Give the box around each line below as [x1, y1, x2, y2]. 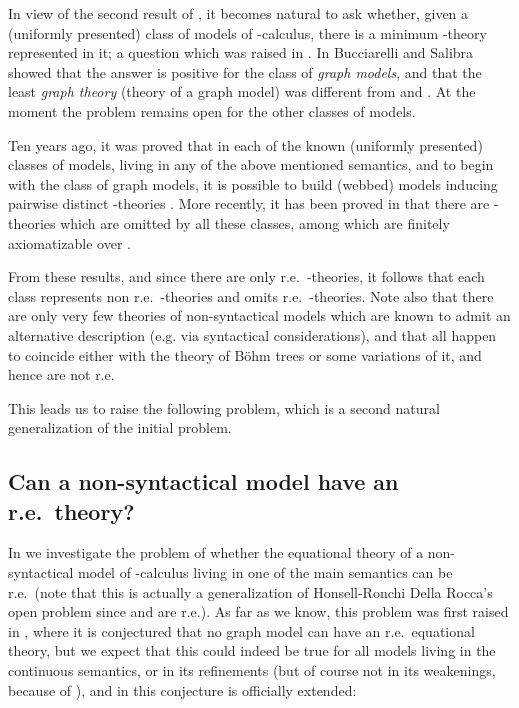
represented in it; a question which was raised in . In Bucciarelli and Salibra [8, 42, 474, 63]
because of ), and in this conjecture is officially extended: [8, 679, 357, 700]
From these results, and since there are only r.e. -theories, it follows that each [8, 266, 485, 287]
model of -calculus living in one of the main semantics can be [78, 562, 453, 583]
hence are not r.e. [8, 364, 115, 385]
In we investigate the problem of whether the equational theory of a [8, 542, 424, 563]
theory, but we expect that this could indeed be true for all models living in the [8, 640, 496, 661]
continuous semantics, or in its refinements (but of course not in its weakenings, [8, 660, 496, 681]
